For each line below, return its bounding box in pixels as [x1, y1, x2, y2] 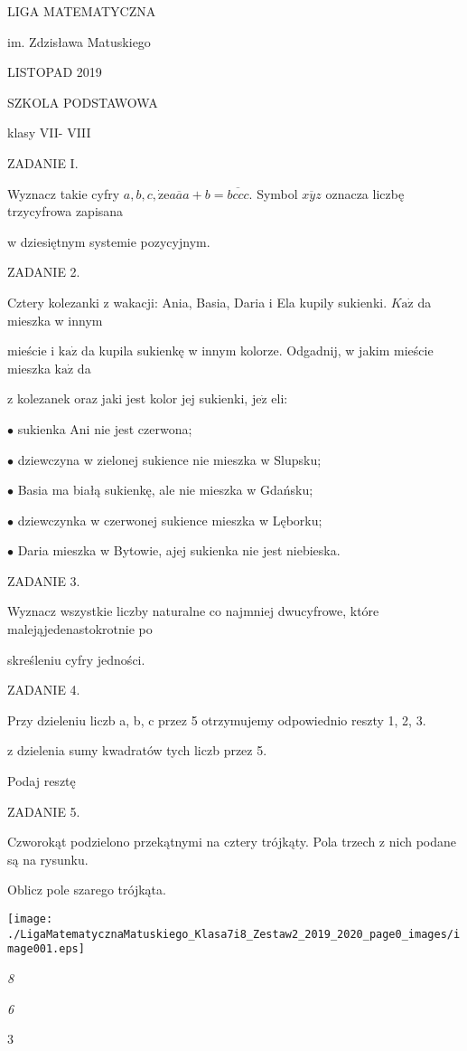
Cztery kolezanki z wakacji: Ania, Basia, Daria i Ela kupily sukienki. [7, 292, 388, 311]
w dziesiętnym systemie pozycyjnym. [7, 232, 210, 251]
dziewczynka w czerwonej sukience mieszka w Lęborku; [17, 510, 322, 529]
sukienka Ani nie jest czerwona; [17, 419, 192, 438]
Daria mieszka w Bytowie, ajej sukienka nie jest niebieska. [17, 541, 341, 560]
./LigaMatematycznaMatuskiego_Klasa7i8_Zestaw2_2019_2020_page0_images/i [7, 927, 461, 941]
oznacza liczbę [325, 184, 405, 203]
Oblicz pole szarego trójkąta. [7, 880, 166, 899]
